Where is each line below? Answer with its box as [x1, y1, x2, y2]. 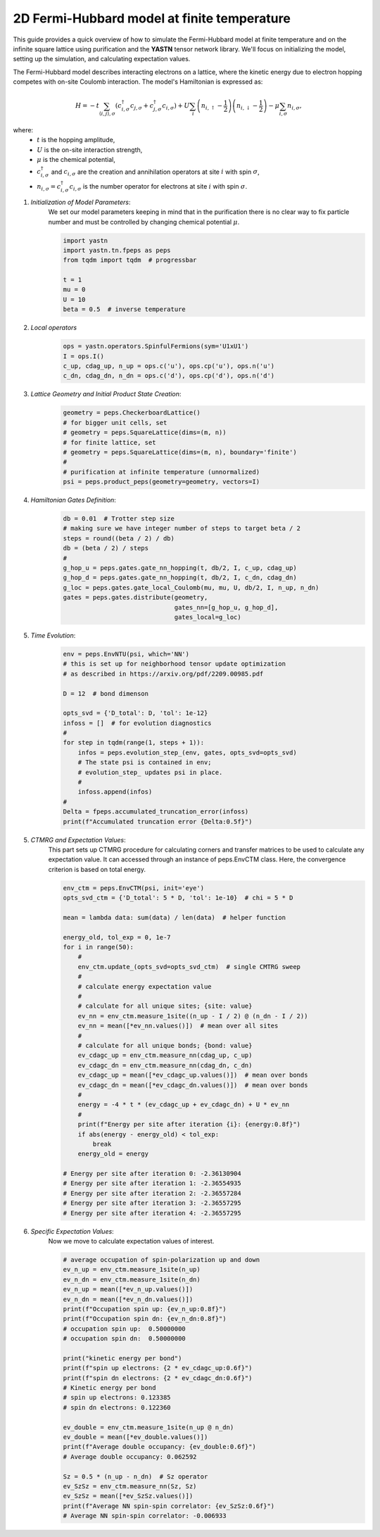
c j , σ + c [130, 102, 154, 112]
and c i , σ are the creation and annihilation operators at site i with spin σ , [51, 167, 260, 177]
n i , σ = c [37, 182, 61, 192]
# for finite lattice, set [63, 438, 156, 446]
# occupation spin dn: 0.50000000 [63, 1334, 186, 1343]
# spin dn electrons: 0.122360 [63, 1403, 172, 1411]
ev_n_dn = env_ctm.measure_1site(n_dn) [63, 1275, 201, 1284]
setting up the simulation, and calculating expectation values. [13, 55, 191, 63]
